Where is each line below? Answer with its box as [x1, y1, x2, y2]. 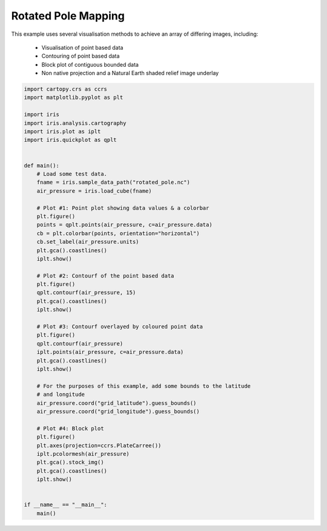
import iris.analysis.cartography [24, 119, 127, 127]
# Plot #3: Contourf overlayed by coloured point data [36, 323, 203, 330]
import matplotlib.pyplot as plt [24, 94, 124, 101]
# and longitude [36, 391, 85, 398]
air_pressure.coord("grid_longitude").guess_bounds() [36, 408, 200, 415]
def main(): [24, 162, 60, 169]
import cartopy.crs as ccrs [24, 85, 107, 93]
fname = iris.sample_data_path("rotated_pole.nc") [36, 179, 190, 186]
